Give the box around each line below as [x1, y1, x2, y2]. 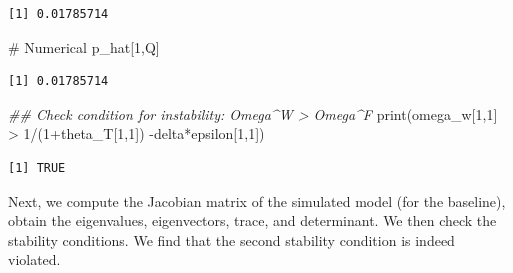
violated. [8, 249, 61, 270]
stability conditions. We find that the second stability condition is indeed [8, 229, 455, 250]
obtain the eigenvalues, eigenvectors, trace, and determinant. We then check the [8, 210, 497, 231]
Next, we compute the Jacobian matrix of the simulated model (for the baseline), [8, 190, 506, 211]
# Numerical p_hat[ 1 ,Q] [8, 36, 160, 57]
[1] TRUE [8, 160, 66, 175]
